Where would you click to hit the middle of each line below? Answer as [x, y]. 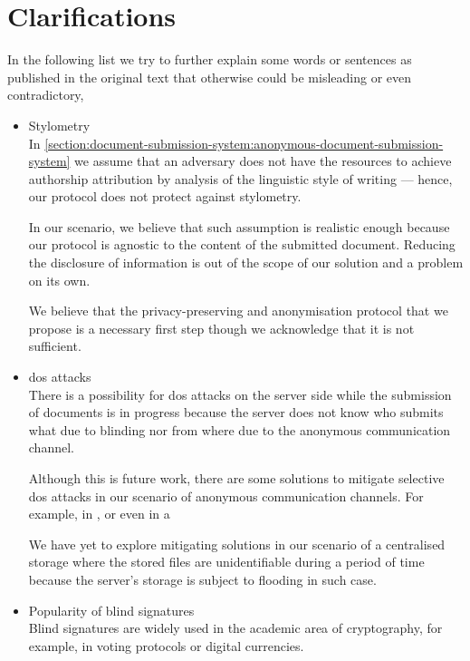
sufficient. [55, 346]
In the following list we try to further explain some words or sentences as [210, 59]
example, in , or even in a [99, 514]
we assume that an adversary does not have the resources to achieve [263, 161]
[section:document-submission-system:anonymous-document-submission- [244, 143]
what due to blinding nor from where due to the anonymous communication [240, 429]
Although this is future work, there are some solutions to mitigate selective [236, 478]
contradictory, [46, 95]
